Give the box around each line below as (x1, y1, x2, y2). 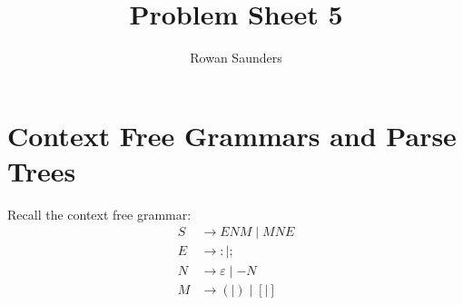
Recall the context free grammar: (7, 204, 192, 223)
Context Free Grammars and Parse (7, 116, 457, 153)
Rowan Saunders (190, 48, 282, 67)
